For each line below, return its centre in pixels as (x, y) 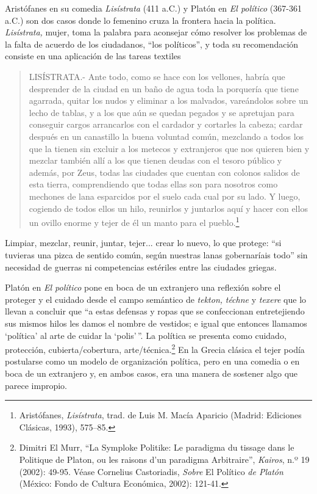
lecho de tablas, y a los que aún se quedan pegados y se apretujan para (162, 112)
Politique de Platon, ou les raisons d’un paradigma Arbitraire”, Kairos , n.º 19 (164, 459)
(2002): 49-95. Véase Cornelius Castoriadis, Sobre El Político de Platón (151, 471)
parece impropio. (36, 385)
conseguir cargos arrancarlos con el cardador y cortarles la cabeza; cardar (166, 124)
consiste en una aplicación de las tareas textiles (93, 56)
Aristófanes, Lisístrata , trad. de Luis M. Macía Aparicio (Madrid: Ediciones (160, 415)
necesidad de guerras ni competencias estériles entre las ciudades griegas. (141, 267)
